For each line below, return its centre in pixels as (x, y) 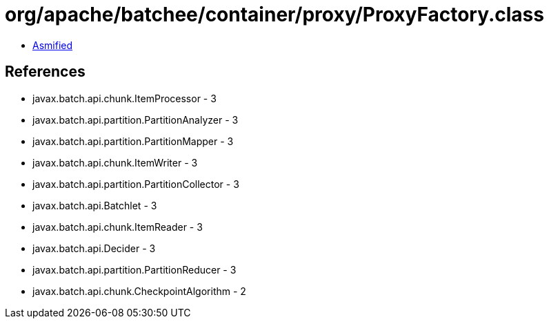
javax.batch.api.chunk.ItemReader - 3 (118, 227)
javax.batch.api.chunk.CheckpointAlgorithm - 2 (139, 291)
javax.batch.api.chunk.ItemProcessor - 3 (124, 98)
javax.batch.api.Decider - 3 (94, 248)
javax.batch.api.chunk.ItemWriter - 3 (115, 162)
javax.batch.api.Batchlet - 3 (95, 205)
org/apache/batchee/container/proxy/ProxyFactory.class (274, 15)
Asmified (53, 45)
